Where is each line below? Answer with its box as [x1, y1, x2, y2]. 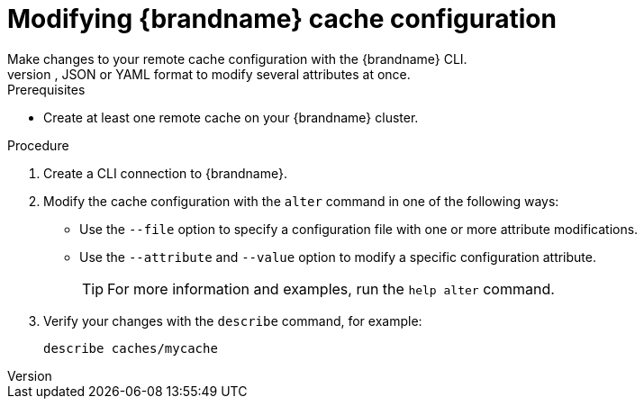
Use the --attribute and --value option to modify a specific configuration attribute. [79, 248, 596, 265]
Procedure [7, 137, 69, 153]
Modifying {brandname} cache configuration [7, 4, 557, 34]
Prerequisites [7, 81, 86, 97]
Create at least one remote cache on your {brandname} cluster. [43, 109, 419, 125]
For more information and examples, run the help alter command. [107, 279, 555, 298]
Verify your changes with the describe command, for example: [43, 312, 422, 329]
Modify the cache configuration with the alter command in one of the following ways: [43, 193, 559, 209]
